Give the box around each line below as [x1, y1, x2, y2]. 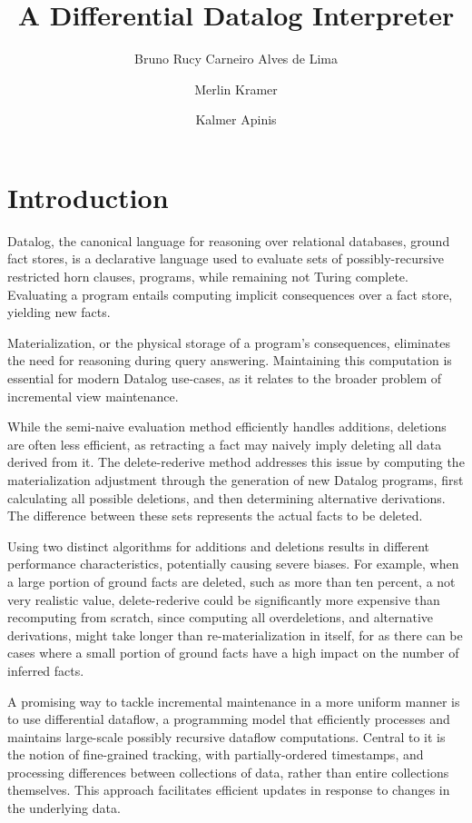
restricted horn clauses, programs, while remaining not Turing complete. [7, 267, 408, 286]
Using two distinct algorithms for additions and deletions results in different [7, 536, 430, 555]
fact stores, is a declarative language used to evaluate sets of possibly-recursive [7, 249, 445, 268]
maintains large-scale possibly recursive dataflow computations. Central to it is [7, 727, 446, 746]
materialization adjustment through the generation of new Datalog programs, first [7, 470, 464, 489]
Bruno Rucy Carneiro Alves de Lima [134, 49, 338, 68]
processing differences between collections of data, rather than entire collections [7, 762, 449, 781]
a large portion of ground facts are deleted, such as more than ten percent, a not [7, 571, 456, 590]
